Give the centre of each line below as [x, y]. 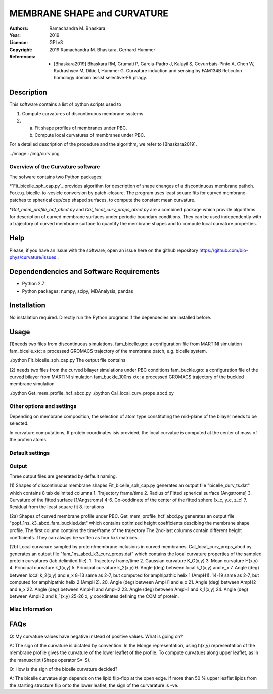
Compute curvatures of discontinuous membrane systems [83, 113]
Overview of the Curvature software [55, 167]
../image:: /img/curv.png [35, 153]
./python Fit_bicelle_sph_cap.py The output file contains [67, 360]
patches [18, 200]
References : [22, 57]
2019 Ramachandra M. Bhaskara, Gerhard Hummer [102, 49]
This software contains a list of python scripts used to [65, 104]
